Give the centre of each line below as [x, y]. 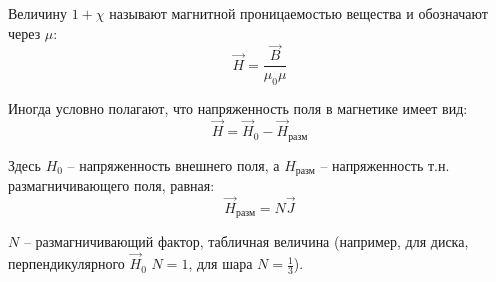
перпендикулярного [66, 263]
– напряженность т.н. [385, 164]
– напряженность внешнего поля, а [173, 164]
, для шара [220, 263]
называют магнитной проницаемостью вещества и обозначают [298, 13]
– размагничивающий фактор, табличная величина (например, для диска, [246, 241]
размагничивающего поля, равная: [111, 184]
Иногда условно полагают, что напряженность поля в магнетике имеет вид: [238, 108]
